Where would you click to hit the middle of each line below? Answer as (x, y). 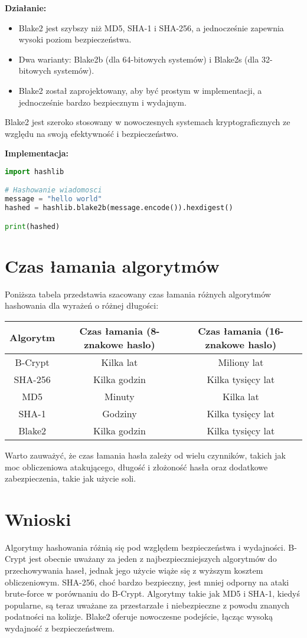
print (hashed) (32, 226)
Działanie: (26, 8)
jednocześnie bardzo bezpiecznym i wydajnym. (102, 102)
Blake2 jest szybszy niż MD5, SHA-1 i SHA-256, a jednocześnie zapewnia (151, 27)
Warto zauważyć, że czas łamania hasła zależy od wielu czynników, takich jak (145, 455)
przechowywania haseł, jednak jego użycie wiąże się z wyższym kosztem (134, 570)
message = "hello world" (53, 199)
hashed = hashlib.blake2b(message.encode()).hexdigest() (119, 208)
